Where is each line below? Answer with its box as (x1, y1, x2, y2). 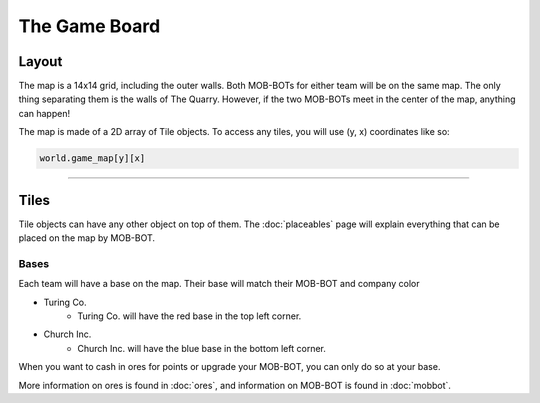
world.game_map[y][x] (39, 153, 146, 164)
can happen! (18, 107, 70, 119)
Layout (18, 53, 63, 70)
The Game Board (18, 15, 161, 37)
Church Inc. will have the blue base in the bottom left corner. (77, 342, 327, 354)
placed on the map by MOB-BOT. (18, 232, 155, 244)
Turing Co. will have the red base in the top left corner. (77, 310, 302, 322)
